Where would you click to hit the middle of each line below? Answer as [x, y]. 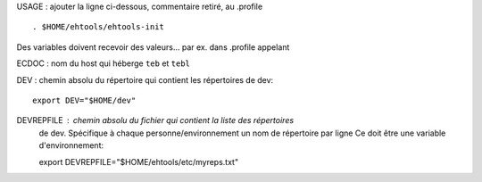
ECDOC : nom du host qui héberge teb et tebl [104, 63]
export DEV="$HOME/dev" [84, 100]
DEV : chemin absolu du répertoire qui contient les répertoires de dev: [145, 79]
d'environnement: [71, 145]
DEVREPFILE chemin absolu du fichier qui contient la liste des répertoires [155, 120]
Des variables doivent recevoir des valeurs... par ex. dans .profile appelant [153, 47]
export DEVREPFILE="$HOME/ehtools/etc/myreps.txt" [139, 161]
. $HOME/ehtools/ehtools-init [99, 27]
